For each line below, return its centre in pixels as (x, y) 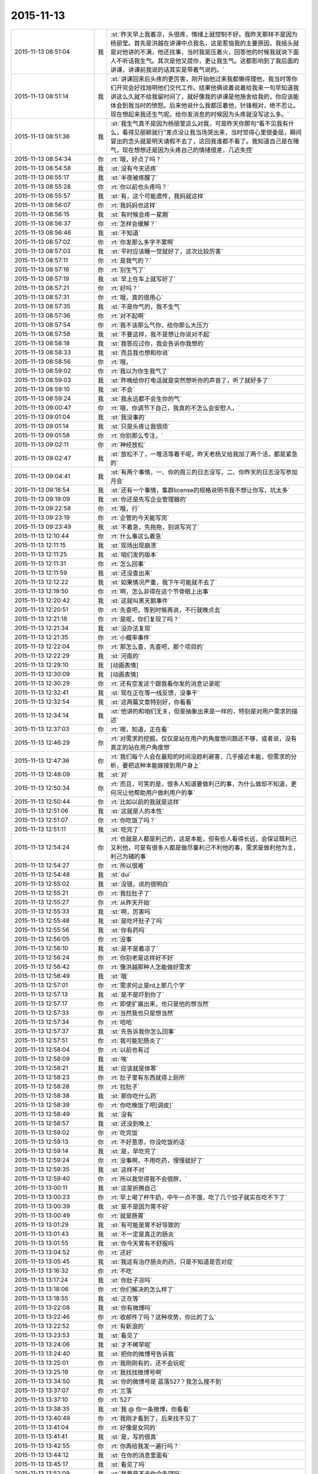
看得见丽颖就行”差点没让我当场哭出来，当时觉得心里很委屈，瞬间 (212, 132)
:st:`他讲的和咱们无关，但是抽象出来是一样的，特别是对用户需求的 (201, 711)
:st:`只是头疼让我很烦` (140, 426)
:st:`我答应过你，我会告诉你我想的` (158, 343)
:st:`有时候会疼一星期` (140, 214)
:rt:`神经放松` (128, 445)
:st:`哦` (120, 976)
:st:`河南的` (125, 656)
